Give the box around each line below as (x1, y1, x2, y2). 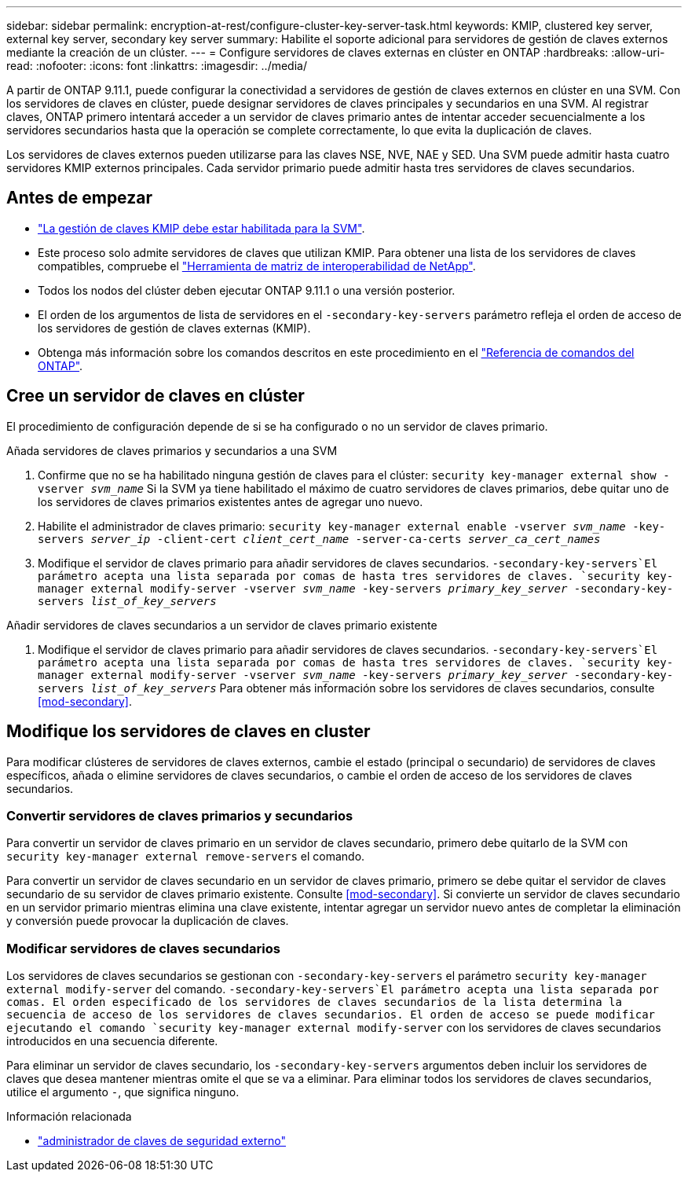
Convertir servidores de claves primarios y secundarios (6, 807, 353, 824)
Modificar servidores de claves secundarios (6, 940, 280, 956)
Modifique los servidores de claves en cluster (6, 721, 371, 742)
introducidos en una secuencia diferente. (6, 1034, 218, 1048)
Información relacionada (6, 1110, 132, 1124)
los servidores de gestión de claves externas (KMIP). (38, 321, 311, 335)
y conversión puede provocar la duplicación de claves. (6, 914, 289, 928)
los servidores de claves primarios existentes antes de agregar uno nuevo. (38, 494, 423, 508)
